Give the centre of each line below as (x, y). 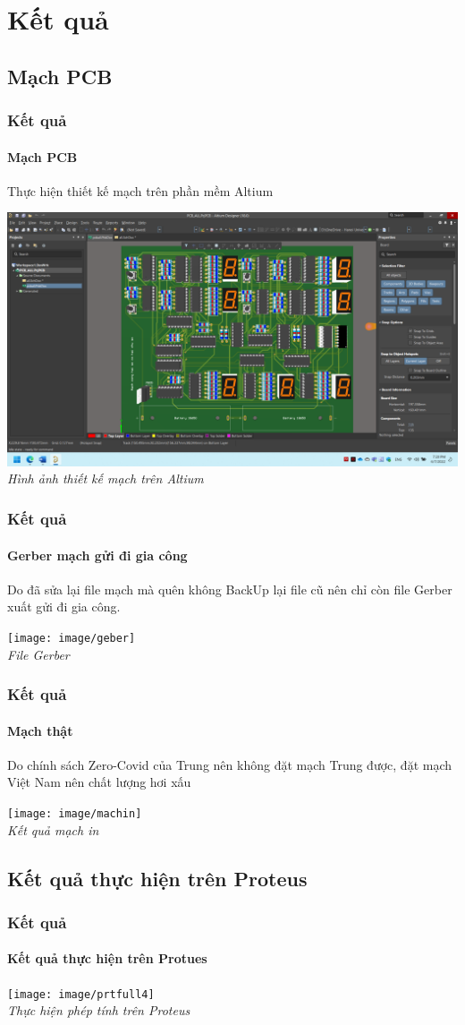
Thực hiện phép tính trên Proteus (99, 1010)
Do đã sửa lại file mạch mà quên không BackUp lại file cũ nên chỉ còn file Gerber (230, 589)
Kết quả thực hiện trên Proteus (157, 878)
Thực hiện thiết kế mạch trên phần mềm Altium (140, 190)
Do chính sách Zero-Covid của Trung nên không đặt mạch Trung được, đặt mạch (230, 764)
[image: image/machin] (75, 813)
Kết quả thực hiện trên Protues (107, 958)
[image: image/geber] (72, 638)
